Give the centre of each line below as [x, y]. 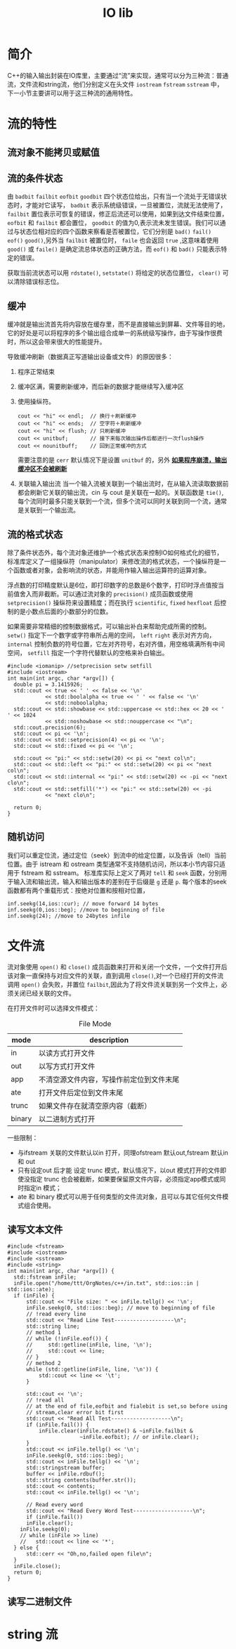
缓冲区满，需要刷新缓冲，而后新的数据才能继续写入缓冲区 [100, 387]
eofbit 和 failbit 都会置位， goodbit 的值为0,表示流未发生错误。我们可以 [113, 223]
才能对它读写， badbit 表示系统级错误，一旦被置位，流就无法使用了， [126, 205]
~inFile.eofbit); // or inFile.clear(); [139, 1437]
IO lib [118, 13]
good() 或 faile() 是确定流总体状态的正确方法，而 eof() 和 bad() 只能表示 [114, 249]
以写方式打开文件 [67, 1066]
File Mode [95, 1023]
